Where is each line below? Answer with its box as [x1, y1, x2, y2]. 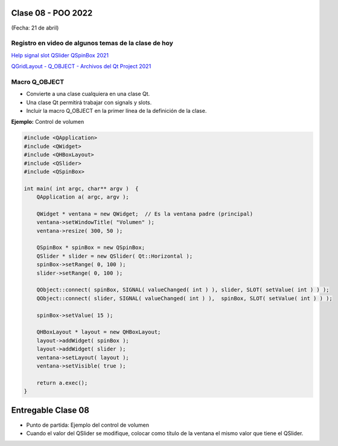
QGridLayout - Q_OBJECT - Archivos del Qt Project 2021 [11, 63, 151, 70]
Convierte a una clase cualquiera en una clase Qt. [26, 91, 150, 98]
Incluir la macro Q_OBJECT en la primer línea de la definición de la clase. [26, 107, 207, 114]
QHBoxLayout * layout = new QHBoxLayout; [36, 329, 161, 336]
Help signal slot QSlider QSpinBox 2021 [11, 51, 109, 59]
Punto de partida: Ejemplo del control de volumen [26, 421, 149, 428]
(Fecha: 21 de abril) [11, 24, 59, 31]
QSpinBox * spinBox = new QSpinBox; [36, 244, 145, 251]
